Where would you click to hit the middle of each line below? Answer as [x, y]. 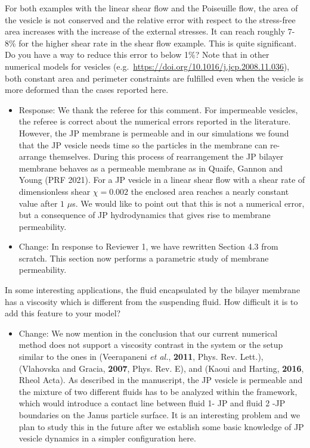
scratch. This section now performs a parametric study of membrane [144, 258]
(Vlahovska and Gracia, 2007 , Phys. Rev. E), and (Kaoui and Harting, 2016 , [161, 368]
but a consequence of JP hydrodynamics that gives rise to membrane [145, 215]
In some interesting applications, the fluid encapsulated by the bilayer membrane [153, 290]
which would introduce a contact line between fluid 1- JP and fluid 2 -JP [152, 403]
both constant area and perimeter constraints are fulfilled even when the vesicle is [154, 78]
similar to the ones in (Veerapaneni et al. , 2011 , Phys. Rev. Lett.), [141, 357]
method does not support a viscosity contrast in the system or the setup [151, 345]
